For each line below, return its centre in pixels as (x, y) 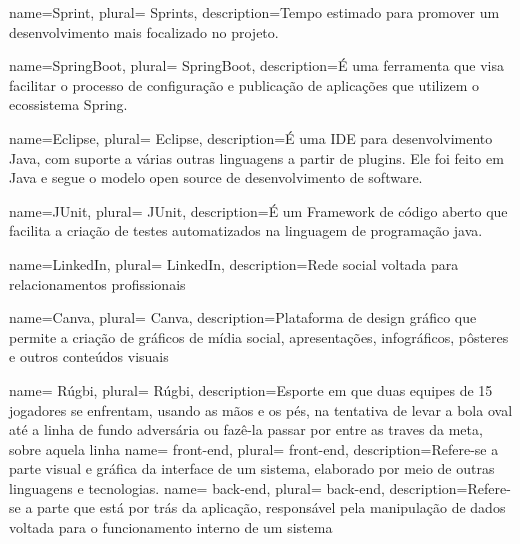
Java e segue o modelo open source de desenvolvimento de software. (216, 177)
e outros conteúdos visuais (89, 356)
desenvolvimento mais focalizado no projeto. (144, 31)
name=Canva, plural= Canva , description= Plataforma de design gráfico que (243, 317)
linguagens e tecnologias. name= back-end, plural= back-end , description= (238, 487)
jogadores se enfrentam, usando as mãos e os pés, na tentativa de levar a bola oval (261, 409)
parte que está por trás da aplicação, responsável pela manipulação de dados (271, 507)
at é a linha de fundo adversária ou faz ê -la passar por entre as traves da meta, (246, 429)
